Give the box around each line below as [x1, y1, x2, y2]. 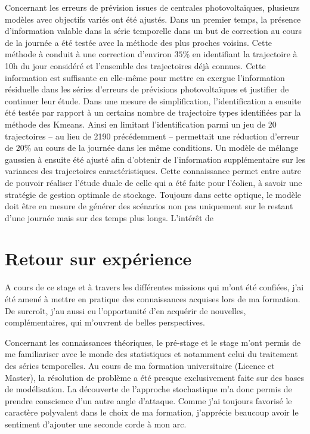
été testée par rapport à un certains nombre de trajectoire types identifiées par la [5, 106, 301, 119]
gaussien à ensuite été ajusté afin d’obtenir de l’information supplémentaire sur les [5, 153, 305, 165]
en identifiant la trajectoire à [192, 48, 297, 60]
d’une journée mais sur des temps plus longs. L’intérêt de [5, 211, 213, 224]
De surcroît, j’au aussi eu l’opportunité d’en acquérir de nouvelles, [5, 304, 246, 317]
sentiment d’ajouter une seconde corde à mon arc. [5, 417, 187, 430]
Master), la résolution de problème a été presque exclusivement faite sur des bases [5, 371, 305, 383]
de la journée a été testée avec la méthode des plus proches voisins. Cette [5, 36, 272, 48]
